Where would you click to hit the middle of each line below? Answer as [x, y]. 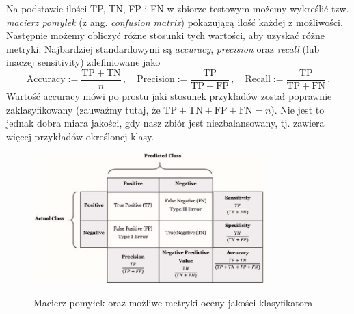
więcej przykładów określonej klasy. [80, 136]
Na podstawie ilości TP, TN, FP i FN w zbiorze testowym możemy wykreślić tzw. [178, 8]
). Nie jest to [298, 109]
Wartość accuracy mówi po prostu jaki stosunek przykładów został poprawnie [169, 96]
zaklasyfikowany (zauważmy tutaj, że [83, 109]
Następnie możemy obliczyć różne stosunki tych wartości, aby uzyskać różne [165, 35]
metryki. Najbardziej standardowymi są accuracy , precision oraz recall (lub [163, 48]
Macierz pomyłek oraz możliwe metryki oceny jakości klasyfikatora [173, 303]
